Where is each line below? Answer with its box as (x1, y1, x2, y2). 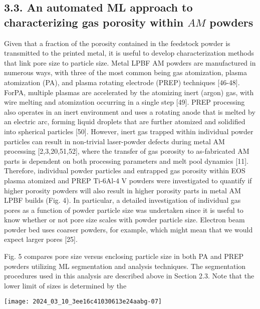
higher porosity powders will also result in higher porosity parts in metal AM (4, 185, 241, 195)
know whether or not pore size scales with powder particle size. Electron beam (4, 214, 245, 225)
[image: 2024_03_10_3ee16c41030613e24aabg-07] (4, 298, 162, 305)
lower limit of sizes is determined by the (4, 280, 127, 290)
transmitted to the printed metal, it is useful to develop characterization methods (4, 48, 254, 58)
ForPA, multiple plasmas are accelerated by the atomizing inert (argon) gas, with (4, 87, 254, 97)
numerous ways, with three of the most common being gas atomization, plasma (4, 67, 247, 78)
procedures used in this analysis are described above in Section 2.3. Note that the (4, 270, 254, 281)
